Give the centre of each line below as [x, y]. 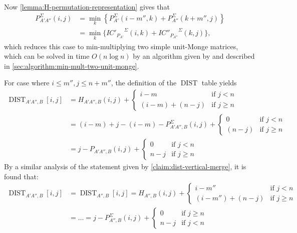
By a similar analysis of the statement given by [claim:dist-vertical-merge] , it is [125, 166]
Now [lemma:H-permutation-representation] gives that [87, 7]
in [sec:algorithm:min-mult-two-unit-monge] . [72, 66]
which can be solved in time [47, 56]
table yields [219, 83]
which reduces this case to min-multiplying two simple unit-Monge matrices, [121, 46]
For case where [27, 83]
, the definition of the [144, 83]
